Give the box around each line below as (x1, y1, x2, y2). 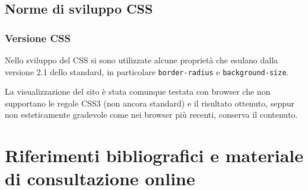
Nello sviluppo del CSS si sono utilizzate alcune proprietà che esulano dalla (5, 54, 278, 66)
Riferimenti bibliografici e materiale (5, 143, 303, 168)
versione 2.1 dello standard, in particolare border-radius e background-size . (5, 65, 289, 78)
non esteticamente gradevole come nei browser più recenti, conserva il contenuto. (5, 108, 298, 121)
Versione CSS (5, 30, 71, 45)
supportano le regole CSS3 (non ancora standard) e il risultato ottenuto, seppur (5, 96, 295, 109)
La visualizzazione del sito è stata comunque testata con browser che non (5, 85, 271, 98)
